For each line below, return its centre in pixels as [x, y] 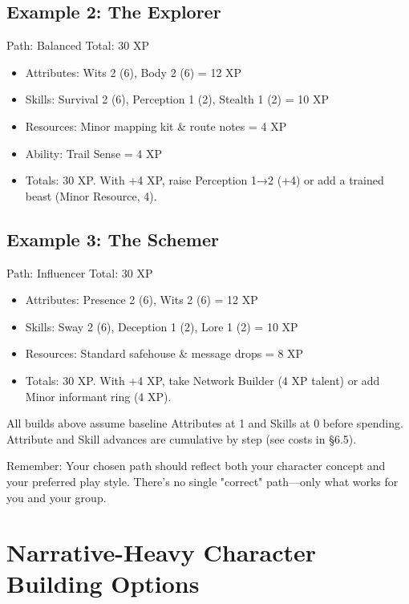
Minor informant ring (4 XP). [98, 396]
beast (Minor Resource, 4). [91, 195]
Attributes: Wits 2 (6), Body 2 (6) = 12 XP [134, 72]
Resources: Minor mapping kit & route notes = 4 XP [156, 126]
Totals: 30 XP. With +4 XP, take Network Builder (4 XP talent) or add [202, 380]
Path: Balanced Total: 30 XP [78, 45]
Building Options [103, 584]
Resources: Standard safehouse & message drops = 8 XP [164, 353]
